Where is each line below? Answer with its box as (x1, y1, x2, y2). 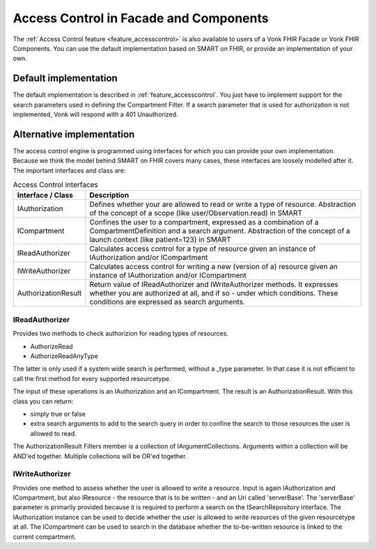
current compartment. (13, 532, 77, 541)
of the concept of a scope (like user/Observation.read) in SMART (89, 208, 303, 218)
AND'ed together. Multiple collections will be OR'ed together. (13, 451, 187, 460)
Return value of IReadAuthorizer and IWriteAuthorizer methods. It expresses (89, 279, 338, 289)
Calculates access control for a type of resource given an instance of (89, 244, 316, 254)
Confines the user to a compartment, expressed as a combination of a (89, 217, 320, 227)
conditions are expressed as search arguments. (89, 297, 245, 307)
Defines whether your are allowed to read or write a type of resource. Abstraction (89, 199, 357, 209)
